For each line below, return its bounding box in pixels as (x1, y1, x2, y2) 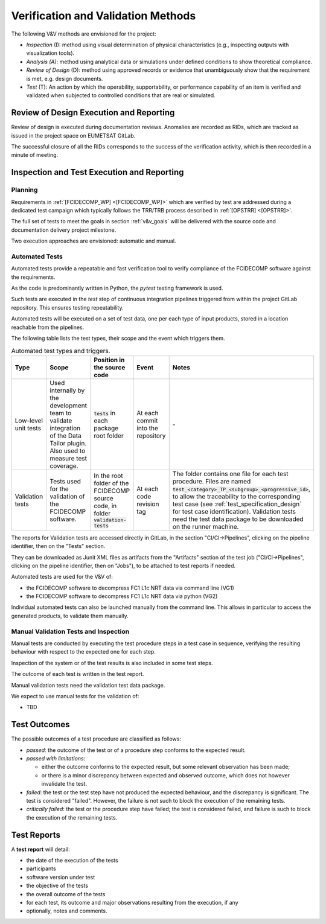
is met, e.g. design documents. (26, 75, 103, 82)
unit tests (14, 424, 42, 432)
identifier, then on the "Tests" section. (11, 543, 106, 550)
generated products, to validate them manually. (11, 612, 129, 619)
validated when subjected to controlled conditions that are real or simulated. (26, 92, 216, 99)
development (50, 401, 88, 410)
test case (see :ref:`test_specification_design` (172, 500, 302, 508)
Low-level (14, 416, 43, 425)
